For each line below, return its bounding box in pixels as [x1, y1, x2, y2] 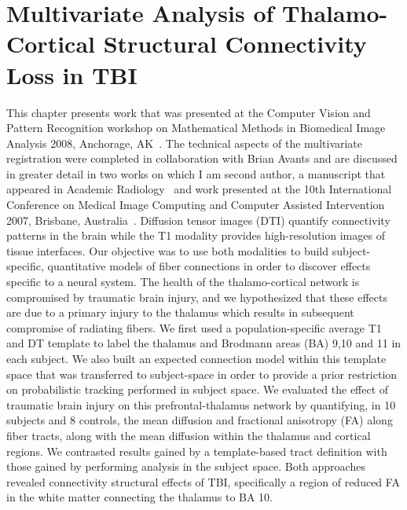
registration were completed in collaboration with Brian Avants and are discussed [6, 150, 398, 167]
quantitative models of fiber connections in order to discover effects [47, 258, 371, 274]
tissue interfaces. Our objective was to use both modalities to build [6, 242, 329, 259]
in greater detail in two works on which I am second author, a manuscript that [6, 165, 386, 182]
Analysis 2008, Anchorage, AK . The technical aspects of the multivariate [6, 134, 363, 151]
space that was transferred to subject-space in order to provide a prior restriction [6, 365, 398, 382]
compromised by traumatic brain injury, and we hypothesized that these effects [6, 288, 388, 305]
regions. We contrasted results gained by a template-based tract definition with [6, 442, 387, 459]
